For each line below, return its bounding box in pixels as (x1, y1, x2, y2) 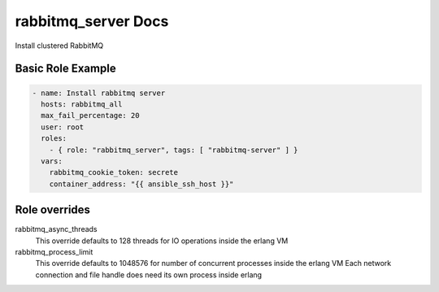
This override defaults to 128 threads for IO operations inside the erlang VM (35, 236, 289, 246)
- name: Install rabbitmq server (32, 88, 166, 98)
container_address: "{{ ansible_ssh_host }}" (49, 179, 234, 189)
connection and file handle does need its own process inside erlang (35, 269, 263, 280)
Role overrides (15, 203, 91, 217)
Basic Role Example (15, 62, 117, 76)
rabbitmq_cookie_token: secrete (49, 168, 179, 177)
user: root (41, 122, 85, 132)
